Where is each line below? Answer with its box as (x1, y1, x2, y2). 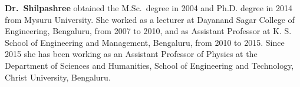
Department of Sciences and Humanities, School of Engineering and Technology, (5, 59, 294, 71)
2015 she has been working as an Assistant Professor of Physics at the (5, 48, 258, 60)
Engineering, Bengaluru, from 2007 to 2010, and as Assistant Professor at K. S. (5, 25, 292, 37)
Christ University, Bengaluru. (5, 71, 111, 83)
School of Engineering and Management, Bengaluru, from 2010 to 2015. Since (5, 36, 285, 48)
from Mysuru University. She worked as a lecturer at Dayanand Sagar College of (5, 13, 295, 25)
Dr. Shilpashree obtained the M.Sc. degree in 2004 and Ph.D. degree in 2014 (5, 2, 292, 14)
